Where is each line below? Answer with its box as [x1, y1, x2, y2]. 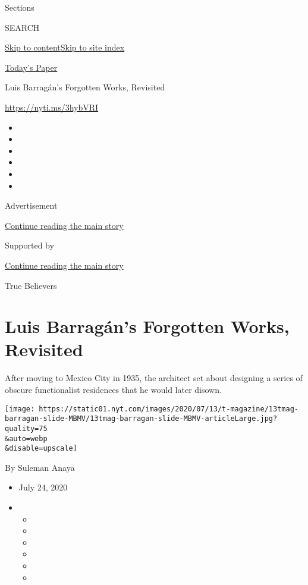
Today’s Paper [5, 61, 58, 73]
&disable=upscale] [5, 444, 77, 453]
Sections [5, 1, 34, 13]
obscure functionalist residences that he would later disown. [5, 383, 222, 395]
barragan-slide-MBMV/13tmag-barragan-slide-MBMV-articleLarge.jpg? [5, 414, 278, 423]
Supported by [5, 239, 54, 251]
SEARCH [5, 21, 40, 33]
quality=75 [5, 424, 48, 433]
